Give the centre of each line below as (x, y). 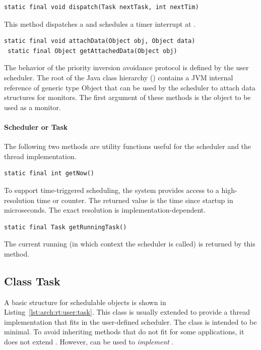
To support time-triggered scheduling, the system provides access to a (112, 190)
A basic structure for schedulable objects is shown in (85, 302)
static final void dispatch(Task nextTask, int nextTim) (102, 7)
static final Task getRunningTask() (66, 227)
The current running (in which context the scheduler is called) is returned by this (130, 244)
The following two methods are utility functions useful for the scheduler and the (128, 146)
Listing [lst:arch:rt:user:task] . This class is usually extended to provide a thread (127, 312)
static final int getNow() (49, 173)
